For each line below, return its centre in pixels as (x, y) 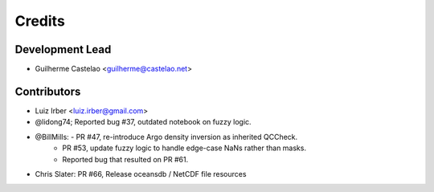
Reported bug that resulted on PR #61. (125, 159)
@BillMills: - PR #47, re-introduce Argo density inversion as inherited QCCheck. (166, 137)
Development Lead (63, 49)
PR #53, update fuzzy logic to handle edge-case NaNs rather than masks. (184, 148)
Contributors (48, 91)
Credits (40, 21)
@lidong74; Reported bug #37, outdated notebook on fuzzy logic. (143, 122)
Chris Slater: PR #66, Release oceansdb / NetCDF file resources (141, 174)
